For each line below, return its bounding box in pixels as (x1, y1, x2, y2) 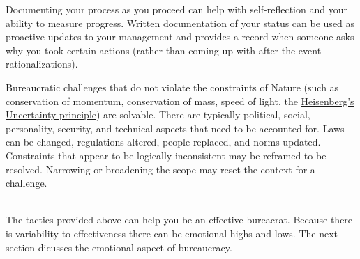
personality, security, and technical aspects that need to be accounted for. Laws (6, 120, 345, 135)
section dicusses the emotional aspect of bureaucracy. (6, 240, 232, 254)
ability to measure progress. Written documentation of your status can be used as (6, 15, 355, 30)
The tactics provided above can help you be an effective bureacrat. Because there (6, 212, 353, 227)
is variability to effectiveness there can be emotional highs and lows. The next (6, 226, 338, 240)
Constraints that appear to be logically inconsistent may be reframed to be (6, 148, 327, 162)
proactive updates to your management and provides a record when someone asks (6, 29, 354, 44)
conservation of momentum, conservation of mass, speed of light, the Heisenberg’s (6, 93, 354, 108)
